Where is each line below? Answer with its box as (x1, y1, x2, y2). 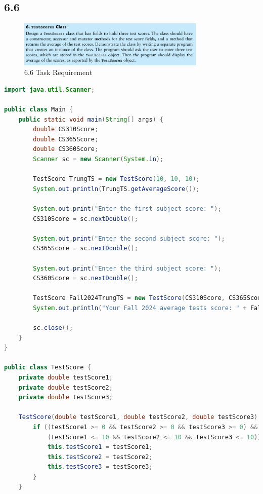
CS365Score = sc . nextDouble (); (33, 245, 138, 252)
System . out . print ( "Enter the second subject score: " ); (33, 235, 225, 242)
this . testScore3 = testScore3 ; (47, 463, 153, 471)
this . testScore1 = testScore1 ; (47, 443, 153, 451)
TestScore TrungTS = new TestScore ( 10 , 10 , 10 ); (33, 175, 200, 183)
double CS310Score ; (33, 126, 99, 133)
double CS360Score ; (33, 145, 99, 153)
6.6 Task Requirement (24, 67, 93, 78)
